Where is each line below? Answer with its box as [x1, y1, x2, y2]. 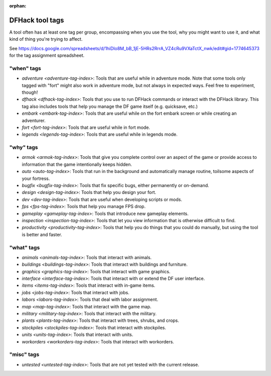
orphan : [9, 3, 27, 9]
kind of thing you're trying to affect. [9, 36, 83, 42]
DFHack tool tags [9, 16, 64, 25]
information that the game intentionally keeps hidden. [22, 161, 132, 167]
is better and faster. [22, 231, 62, 238]
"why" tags [9, 144, 38, 151]
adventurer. [22, 117, 46, 123]
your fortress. [22, 175, 50, 181]
